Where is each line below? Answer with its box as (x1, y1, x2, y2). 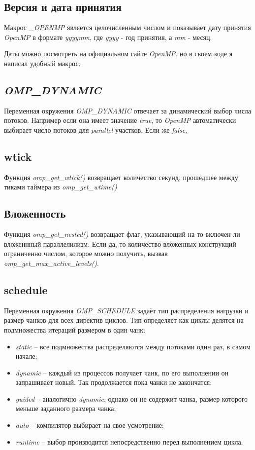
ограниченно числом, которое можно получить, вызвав (4, 248, 168, 259)
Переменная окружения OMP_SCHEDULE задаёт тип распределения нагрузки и (4, 305, 249, 315)
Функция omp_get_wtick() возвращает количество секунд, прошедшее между (4, 172, 238, 182)
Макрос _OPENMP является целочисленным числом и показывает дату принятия (4, 22, 251, 33)
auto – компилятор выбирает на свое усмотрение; (15, 420, 164, 430)
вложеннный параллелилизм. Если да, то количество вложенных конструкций (4, 238, 236, 249)
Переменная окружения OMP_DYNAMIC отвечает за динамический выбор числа (4, 105, 252, 115)
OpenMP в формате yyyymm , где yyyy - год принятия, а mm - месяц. (4, 32, 212, 42)
